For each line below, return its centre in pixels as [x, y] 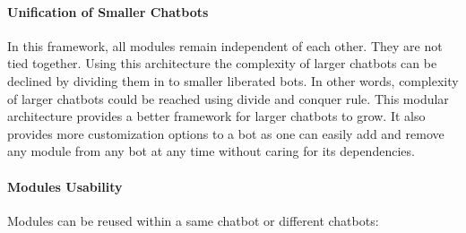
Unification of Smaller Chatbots [108, 11]
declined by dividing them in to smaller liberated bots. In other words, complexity [233, 80]
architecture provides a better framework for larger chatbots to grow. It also [216, 116]
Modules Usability [65, 186]
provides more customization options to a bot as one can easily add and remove [226, 133]
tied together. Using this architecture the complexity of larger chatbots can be [222, 63]
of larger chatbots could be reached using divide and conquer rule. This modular [228, 98]
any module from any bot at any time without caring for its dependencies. [211, 151]
